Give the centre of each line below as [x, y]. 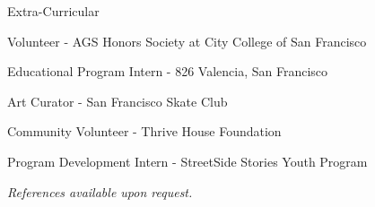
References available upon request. [100, 191]
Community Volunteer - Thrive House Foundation [144, 131]
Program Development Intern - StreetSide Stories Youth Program [187, 161]
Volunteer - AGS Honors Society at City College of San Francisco [187, 41]
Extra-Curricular [53, 11]
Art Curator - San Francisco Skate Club [118, 101]
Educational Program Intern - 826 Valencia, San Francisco [168, 71]
